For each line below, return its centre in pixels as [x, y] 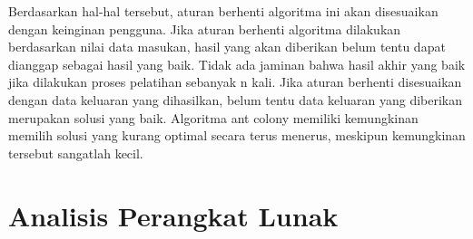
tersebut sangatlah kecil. [76, 153]
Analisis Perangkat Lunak [173, 215]
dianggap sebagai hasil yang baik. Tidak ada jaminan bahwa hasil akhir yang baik [237, 64]
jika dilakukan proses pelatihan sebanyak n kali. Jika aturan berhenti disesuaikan [235, 82]
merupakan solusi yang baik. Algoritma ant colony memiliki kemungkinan [213, 117]
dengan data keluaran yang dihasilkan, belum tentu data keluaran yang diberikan [236, 99]
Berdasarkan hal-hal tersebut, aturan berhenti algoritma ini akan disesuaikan [223, 11]
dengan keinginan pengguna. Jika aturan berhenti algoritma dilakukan [205, 29]
